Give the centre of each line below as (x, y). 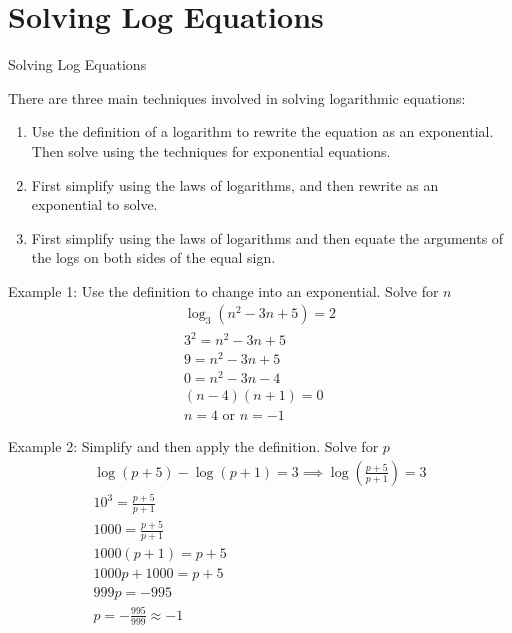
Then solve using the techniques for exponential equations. (211, 150)
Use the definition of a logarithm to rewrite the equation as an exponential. (262, 131)
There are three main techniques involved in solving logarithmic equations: (237, 97)
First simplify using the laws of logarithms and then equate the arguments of (267, 237)
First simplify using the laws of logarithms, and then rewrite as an (235, 184)
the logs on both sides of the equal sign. (153, 257)
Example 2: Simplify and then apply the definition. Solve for (193, 446)
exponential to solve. (94, 204)
